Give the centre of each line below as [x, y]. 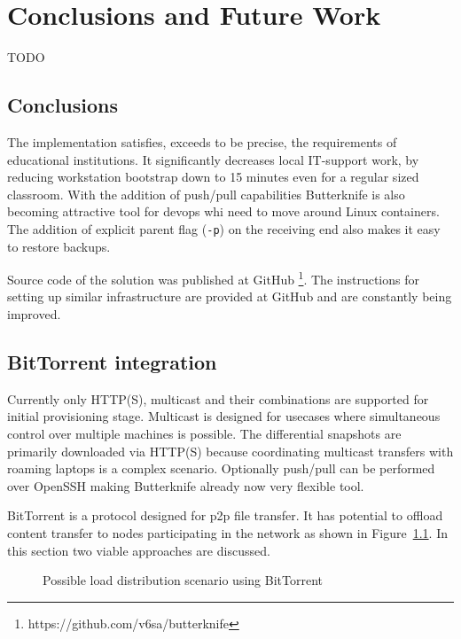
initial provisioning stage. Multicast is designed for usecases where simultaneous [224, 416]
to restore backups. [59, 246]
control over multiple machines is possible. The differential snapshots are [204, 433]
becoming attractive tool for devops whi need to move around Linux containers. [223, 211]
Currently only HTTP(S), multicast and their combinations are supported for [218, 398]
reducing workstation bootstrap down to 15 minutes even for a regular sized [213, 177]
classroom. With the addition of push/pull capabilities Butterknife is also [206, 194]
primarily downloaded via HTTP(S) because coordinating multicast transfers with [230, 451]
